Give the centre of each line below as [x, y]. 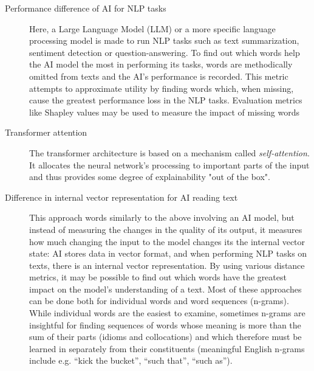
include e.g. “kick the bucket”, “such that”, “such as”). [131, 360]
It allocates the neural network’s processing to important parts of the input [169, 165]
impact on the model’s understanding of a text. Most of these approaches [166, 289]
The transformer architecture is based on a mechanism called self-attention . [169, 152]
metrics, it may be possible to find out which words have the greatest [158, 277]
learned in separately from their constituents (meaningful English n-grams [167, 348]
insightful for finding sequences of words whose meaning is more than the [165, 324]
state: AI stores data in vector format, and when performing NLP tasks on [168, 253]
